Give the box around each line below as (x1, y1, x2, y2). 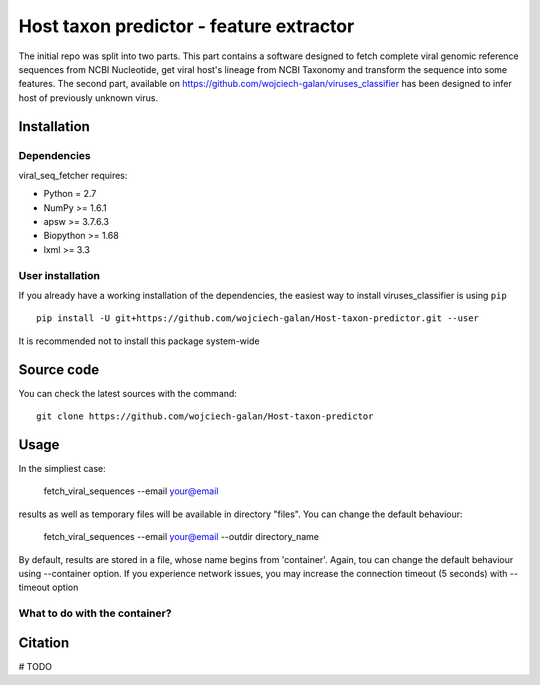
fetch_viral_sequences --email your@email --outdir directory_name (43, 531, 320, 543)
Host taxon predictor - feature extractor (18, 15, 355, 37)
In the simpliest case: (18, 462, 106, 474)
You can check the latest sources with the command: (18, 387, 237, 399)
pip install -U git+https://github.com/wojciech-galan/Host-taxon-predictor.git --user (36, 313, 480, 324)
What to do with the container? (18, 606, 172, 620)
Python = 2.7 (43, 188, 97, 200)
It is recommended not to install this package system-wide (18, 335, 260, 347)
